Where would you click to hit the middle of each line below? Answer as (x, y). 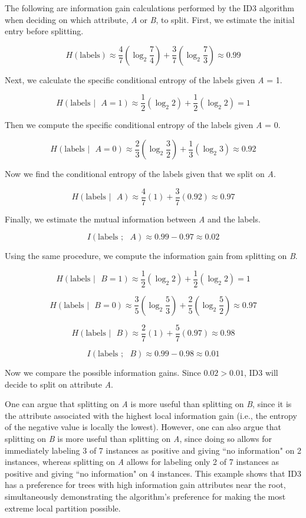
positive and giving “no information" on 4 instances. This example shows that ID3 (153, 473)
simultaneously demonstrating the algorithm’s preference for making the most (145, 496)
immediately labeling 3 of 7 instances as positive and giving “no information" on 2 (153, 450)
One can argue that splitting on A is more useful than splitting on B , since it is (148, 404)
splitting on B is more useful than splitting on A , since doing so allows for (138, 438)
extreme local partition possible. (63, 508)
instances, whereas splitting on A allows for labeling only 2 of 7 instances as (142, 462)
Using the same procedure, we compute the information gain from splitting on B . (151, 256)
